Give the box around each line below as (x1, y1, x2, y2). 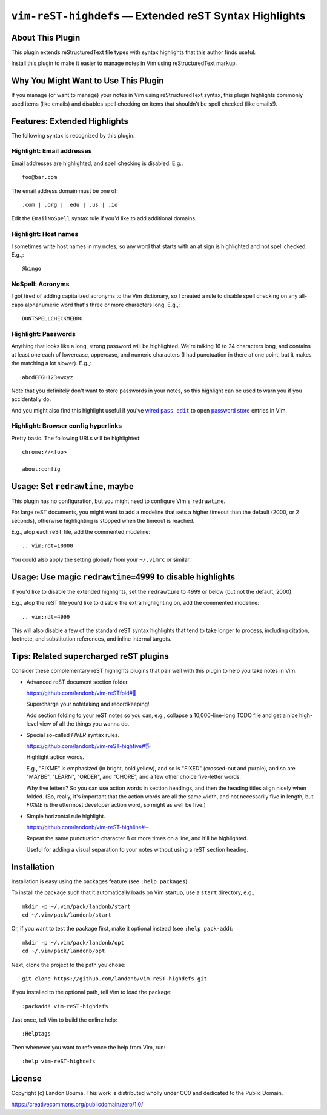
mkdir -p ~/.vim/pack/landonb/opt (22, 939, 124, 946)
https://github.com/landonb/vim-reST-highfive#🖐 (26, 742, 151, 749)
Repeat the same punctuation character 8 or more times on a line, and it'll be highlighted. (26, 835, 248, 842)
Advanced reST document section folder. (26, 678, 130, 686)
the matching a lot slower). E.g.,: (11, 360, 92, 367)
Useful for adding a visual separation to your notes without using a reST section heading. (26, 846, 248, 853)
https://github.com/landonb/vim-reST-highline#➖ (26, 824, 150, 831)
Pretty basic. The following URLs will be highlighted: (11, 434, 142, 442)
